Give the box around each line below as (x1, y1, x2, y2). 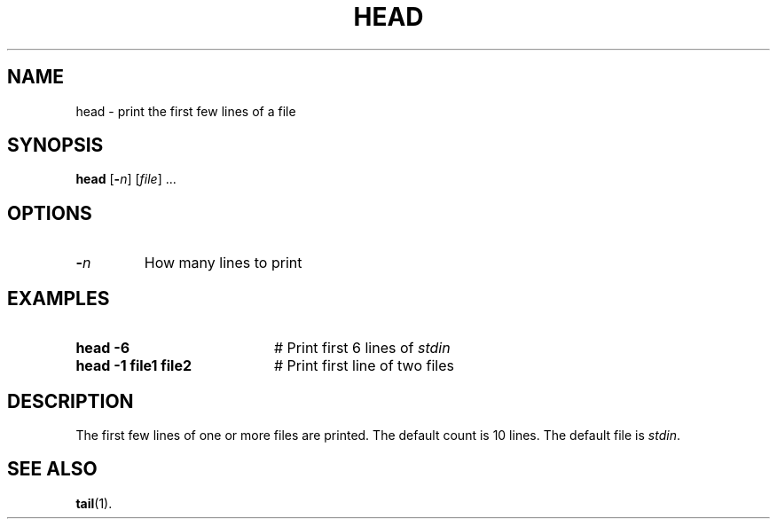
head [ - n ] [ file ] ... (75, 171, 177, 187)
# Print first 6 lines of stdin (273, 339, 451, 357)
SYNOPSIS (7, 134, 104, 157)
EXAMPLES (7, 287, 110, 310)
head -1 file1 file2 (75, 357, 192, 375)
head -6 (75, 339, 130, 357)
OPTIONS (7, 201, 92, 224)
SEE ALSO (7, 458, 98, 481)
